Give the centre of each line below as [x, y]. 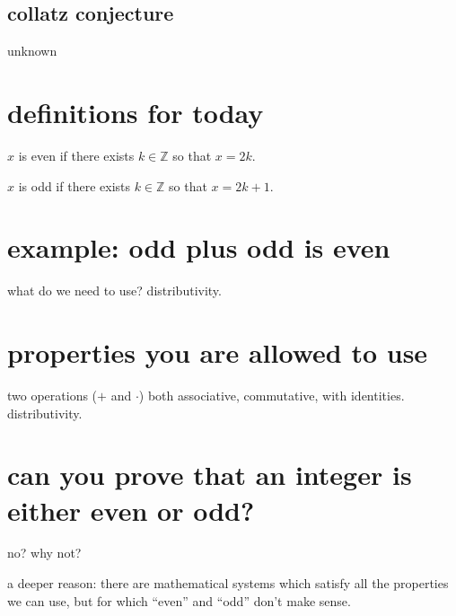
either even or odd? [131, 510]
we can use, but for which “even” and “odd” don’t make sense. [179, 600]
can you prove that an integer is [210, 475]
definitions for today [136, 112]
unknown [32, 51]
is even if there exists [76, 155]
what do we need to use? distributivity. [114, 290]
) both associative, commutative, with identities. [272, 395]
